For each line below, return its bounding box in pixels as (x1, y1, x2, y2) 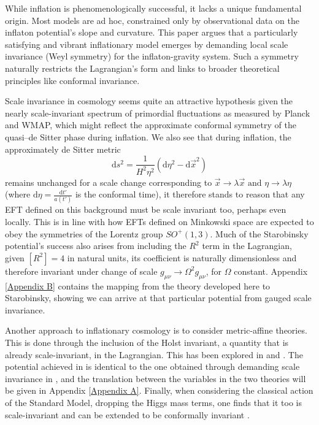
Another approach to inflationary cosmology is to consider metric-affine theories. (5, 324, 307, 337)
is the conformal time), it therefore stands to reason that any (75, 188, 305, 201)
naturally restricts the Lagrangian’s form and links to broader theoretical (5, 61, 280, 74)
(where (5, 188, 31, 201)
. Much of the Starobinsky (210, 227, 309, 240)
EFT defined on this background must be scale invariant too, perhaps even (5, 203, 286, 216)
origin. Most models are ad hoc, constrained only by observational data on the (5, 13, 299, 26)
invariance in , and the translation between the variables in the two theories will (5, 372, 306, 385)
